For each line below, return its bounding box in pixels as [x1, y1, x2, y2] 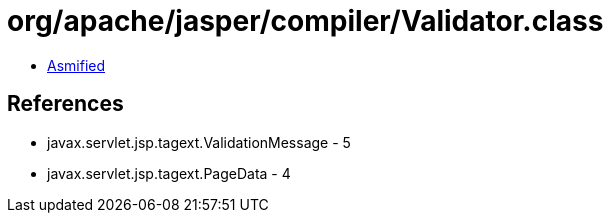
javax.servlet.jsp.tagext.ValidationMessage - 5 [47, 133, 351, 151]
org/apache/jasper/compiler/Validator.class [7, 4, 604, 38]
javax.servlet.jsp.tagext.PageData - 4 [47, 164, 291, 182]
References [7, 91, 124, 117]
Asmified [47, 56, 106, 74]
